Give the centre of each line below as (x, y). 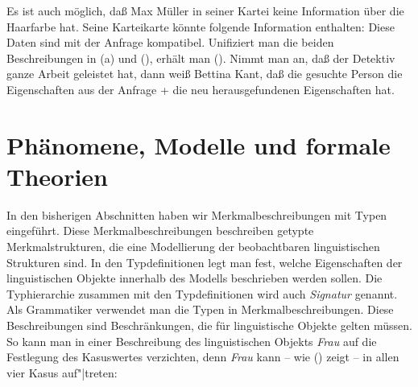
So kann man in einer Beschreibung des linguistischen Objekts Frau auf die (192, 341)
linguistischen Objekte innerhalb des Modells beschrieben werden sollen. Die (195, 278)
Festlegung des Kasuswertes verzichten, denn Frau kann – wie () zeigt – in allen (203, 357)
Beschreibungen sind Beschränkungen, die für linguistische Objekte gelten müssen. (209, 325)
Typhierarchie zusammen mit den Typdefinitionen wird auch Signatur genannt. (202, 293)
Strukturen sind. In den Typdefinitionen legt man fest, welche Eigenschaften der (205, 262)
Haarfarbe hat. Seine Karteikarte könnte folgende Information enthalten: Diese (201, 26)
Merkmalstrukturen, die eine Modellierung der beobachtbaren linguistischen (193, 247)
